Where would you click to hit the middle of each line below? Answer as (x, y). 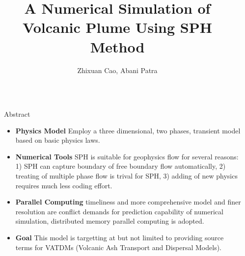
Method (117, 46)
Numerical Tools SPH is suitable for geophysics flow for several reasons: (127, 156)
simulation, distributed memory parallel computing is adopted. (110, 221)
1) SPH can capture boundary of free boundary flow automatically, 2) (121, 166)
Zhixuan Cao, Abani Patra (117, 70)
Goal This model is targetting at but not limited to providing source (120, 238)
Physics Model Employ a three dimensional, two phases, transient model (128, 130)
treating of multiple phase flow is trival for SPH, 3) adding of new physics (126, 176)
